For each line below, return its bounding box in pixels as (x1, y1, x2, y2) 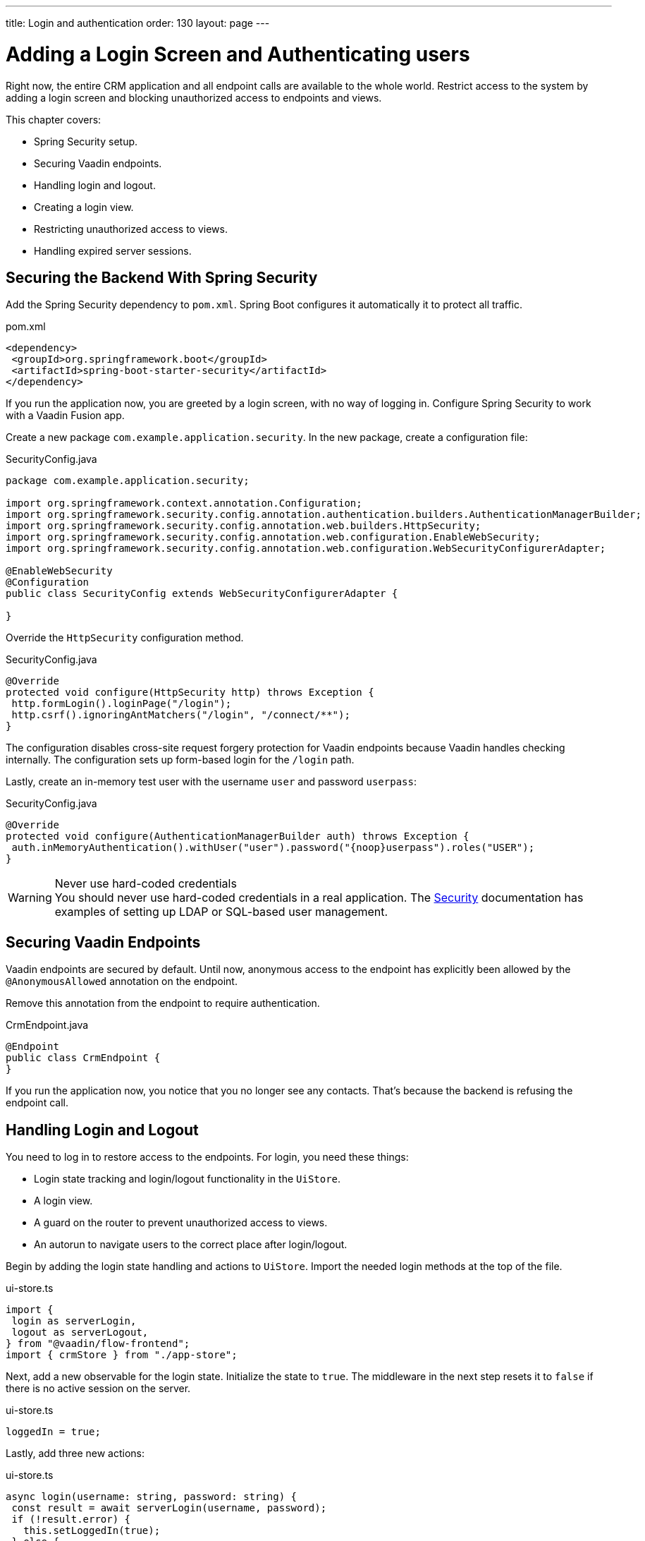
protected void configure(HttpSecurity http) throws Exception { (6, 687, 374, 699)
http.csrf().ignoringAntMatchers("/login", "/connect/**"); (11, 709, 350, 721)
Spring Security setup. (34, 135, 138, 147)
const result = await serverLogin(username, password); (11, 1502, 327, 1514)
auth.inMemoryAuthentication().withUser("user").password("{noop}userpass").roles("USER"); (11, 842, 535, 854)
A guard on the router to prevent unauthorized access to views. (34, 1216, 328, 1229)
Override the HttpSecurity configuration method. (6, 631, 244, 644)
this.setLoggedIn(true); (23, 1525, 161, 1537)
